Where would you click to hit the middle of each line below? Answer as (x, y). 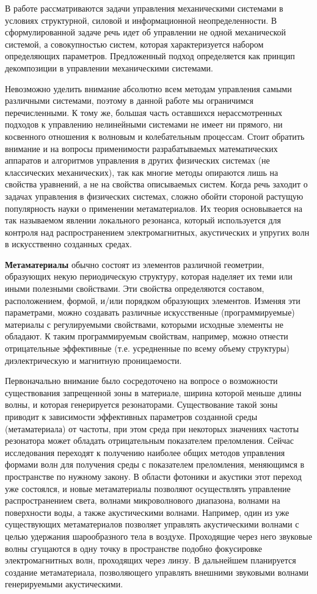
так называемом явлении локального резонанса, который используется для (143, 220)
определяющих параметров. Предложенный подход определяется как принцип (150, 56)
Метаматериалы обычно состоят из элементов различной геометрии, (135, 264)
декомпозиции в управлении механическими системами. (109, 67)
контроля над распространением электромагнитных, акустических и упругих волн (157, 232)
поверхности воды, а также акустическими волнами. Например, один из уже (147, 512)
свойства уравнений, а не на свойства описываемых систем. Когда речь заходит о (156, 184)
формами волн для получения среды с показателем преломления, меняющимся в (155, 464)
